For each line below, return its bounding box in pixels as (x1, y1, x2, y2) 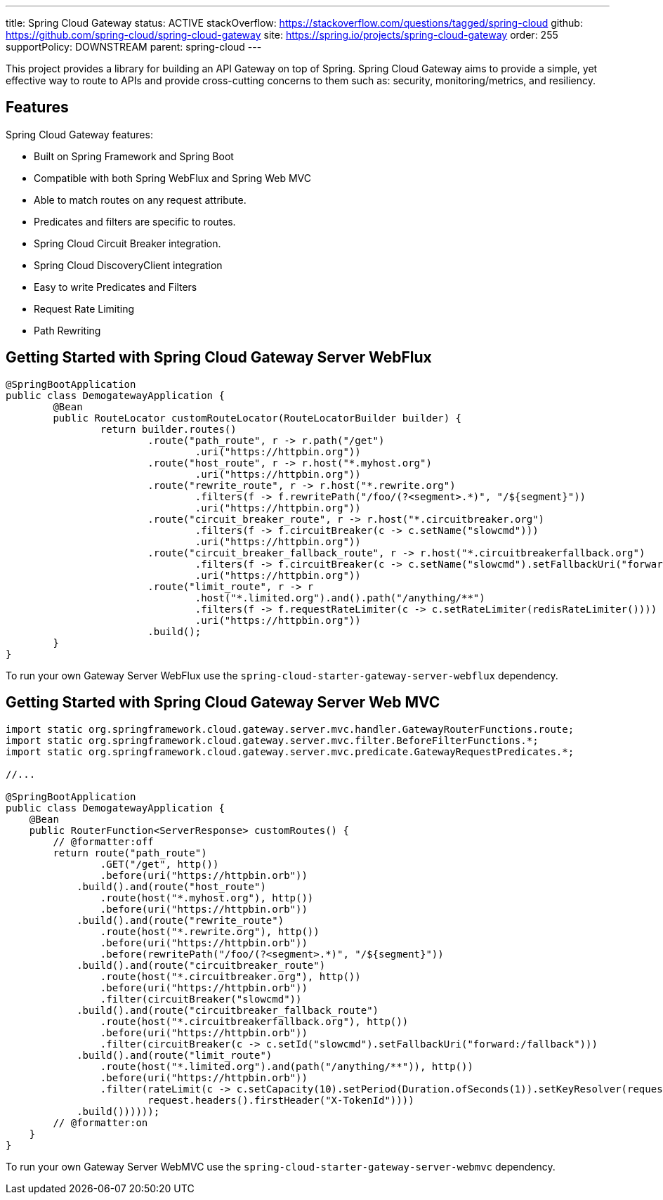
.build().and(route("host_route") (77, 880, 266, 892)
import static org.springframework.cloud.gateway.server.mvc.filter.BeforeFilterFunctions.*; (6, 734, 539, 746)
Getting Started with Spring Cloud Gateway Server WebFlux (6, 348, 432, 367)
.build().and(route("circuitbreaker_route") (77, 959, 326, 971)
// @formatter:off (53, 835, 154, 847)
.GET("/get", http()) (100, 858, 219, 870)
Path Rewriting (34, 324, 101, 337)
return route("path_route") (53, 847, 207, 859)
